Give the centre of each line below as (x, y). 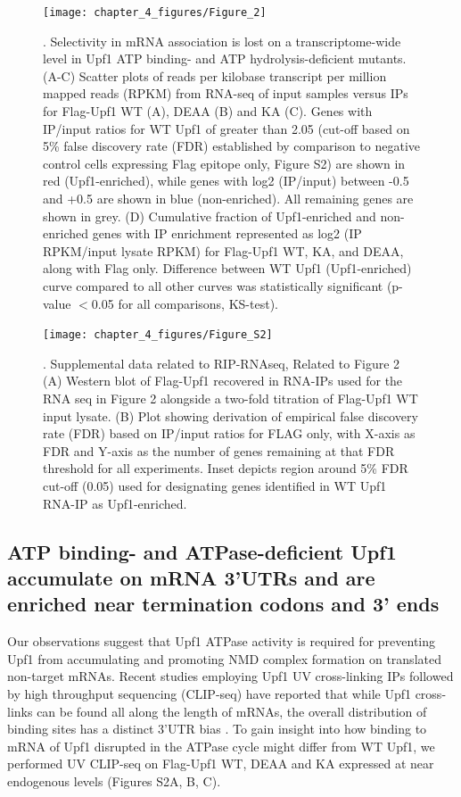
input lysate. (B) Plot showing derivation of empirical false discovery (230, 415)
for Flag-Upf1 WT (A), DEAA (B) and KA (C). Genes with (208, 111)
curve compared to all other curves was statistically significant (213, 285)
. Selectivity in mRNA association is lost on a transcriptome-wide (222, 41)
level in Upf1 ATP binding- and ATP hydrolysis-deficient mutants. (225, 58)
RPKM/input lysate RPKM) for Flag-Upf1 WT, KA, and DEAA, (223, 250)
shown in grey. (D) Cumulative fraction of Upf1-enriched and (210, 216)
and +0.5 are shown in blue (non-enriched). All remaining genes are (228, 198)
